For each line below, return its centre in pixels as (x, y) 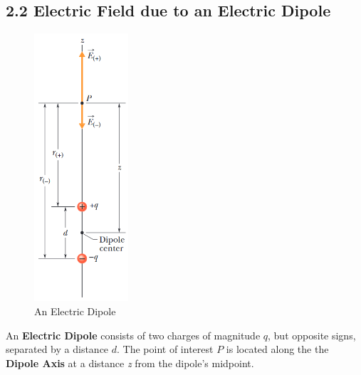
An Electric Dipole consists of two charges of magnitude (133, 335)
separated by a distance (57, 349)
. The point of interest (165, 349)
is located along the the (277, 349)
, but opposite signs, (312, 335)
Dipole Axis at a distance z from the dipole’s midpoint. (130, 363)
